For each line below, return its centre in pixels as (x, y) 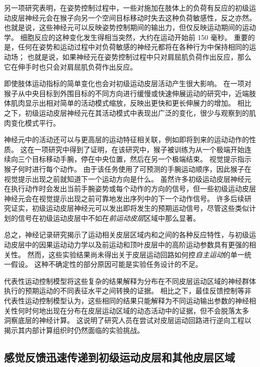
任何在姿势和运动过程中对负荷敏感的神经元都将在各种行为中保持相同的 (133, 47)
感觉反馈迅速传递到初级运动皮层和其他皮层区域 (119, 357)
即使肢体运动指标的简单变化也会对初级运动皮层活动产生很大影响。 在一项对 (128, 83)
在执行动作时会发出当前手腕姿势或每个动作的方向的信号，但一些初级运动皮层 (130, 189)
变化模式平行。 (35, 122)
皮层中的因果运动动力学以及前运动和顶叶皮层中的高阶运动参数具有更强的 (130, 245)
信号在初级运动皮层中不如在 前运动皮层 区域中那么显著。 (109, 218)
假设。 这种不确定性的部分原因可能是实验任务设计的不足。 (106, 264)
